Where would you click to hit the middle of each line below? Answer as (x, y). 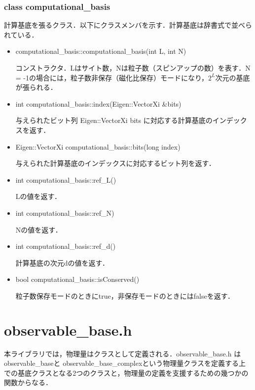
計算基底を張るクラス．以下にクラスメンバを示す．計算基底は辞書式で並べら (128, 25)
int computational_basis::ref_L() (66, 179)
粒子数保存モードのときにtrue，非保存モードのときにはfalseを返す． (125, 295)
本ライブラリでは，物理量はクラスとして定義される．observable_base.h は (123, 353)
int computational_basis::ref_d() (66, 246)
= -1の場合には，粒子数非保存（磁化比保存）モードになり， (112, 77)
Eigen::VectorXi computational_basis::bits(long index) (98, 146)
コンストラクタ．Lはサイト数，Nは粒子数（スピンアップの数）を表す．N (133, 68)
